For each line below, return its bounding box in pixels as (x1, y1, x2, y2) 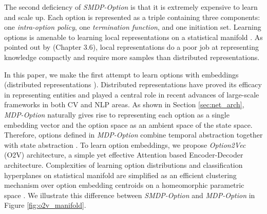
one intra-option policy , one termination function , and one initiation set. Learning (4, 22, 261, 32)
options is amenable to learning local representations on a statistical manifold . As (4, 31, 263, 42)
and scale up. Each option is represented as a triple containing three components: (4, 11, 260, 22)
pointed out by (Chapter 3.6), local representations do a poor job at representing (4, 42, 259, 52)
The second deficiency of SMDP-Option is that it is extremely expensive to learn (4, 2, 258, 12)
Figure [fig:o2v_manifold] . (4, 200, 86, 210)
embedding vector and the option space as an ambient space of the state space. (4, 119, 253, 130)
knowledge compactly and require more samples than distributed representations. (4, 51, 260, 62)
